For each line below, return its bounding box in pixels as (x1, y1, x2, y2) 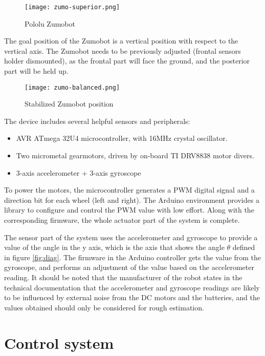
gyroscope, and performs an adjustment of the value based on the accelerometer (4, 262, 254, 273)
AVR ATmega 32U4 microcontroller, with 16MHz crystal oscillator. (16, 133, 228, 143)
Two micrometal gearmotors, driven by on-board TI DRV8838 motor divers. (16, 150, 254, 161)
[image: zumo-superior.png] (25, 4, 120, 11)
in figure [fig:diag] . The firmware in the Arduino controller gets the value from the (4, 252, 261, 262)
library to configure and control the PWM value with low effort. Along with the (4, 204, 254, 215)
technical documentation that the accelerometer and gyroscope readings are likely (4, 282, 260, 292)
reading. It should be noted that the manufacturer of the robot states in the (4, 272, 242, 282)
